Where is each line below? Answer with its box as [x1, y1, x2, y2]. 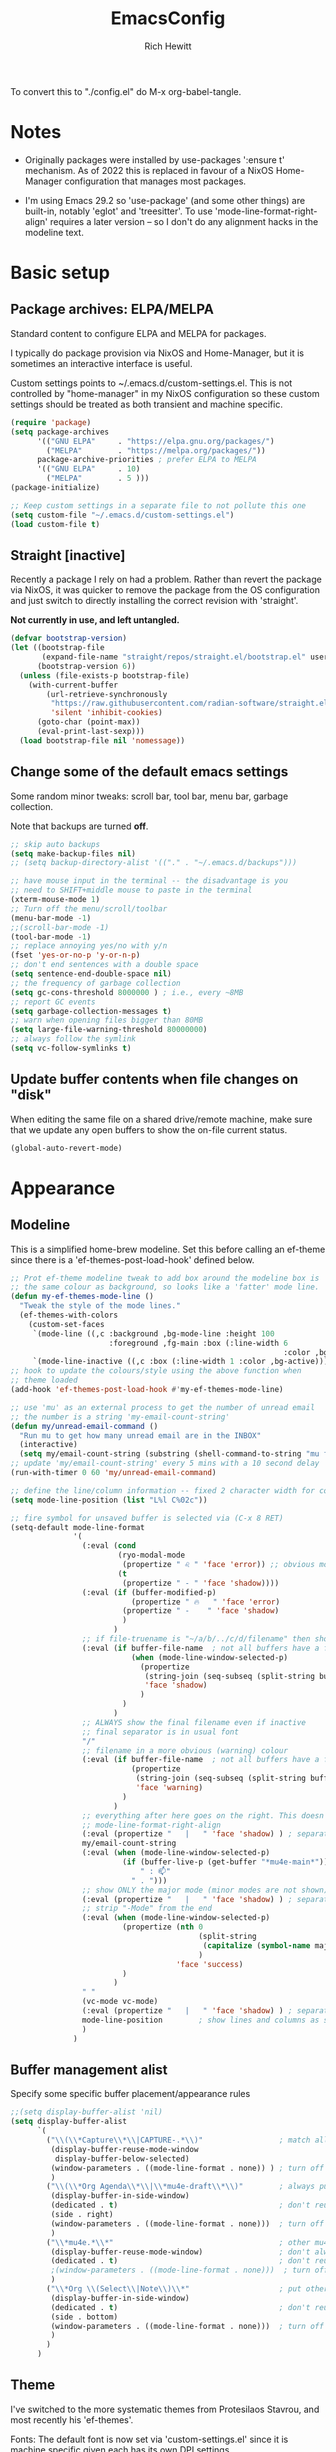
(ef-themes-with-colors [19, 1310, 118, 1321]
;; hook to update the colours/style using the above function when [10, 1366, 302, 1376]
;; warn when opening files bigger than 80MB [10, 1015, 203, 1026]
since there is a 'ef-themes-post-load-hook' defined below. [10, 1253, 255, 1266]
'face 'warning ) [135, 1783, 203, 1793]
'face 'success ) [175, 1959, 244, 1969]
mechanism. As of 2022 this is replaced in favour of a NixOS [24, 164, 274, 176]
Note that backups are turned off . [10, 820, 149, 832]
